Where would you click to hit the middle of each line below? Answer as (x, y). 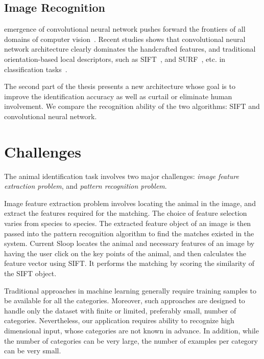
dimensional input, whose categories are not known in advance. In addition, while (131, 330)
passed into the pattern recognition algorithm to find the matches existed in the (129, 233)
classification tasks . (36, 69)
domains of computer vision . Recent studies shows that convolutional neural (125, 39)
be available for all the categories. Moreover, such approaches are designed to (125, 300)
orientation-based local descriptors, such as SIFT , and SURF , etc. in (115, 59)
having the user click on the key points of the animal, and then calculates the (125, 253)
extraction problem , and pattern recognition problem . (86, 186)
